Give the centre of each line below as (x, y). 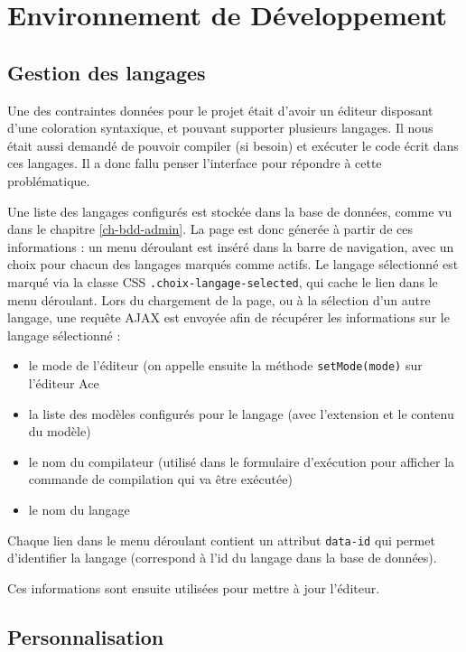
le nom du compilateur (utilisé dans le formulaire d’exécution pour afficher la (242, 461)
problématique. (49, 180)
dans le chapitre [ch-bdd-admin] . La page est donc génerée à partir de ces (210, 229)
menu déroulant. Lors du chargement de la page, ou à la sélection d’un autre (219, 299)
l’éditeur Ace (64, 383)
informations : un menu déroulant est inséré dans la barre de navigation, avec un (231, 246)
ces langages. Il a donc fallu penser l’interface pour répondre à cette (195, 163)
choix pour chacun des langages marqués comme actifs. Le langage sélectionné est (233, 264)
